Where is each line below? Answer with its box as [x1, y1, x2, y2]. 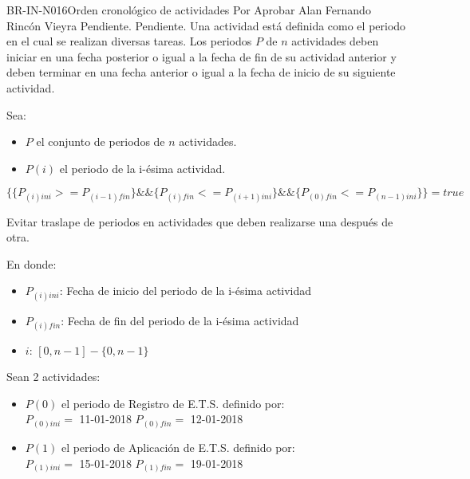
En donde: [6, 255, 57, 272]
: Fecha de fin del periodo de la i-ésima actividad [61, 312, 299, 328]
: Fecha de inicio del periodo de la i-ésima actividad [59, 282, 312, 299]
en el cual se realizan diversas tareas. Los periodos [6, 33, 252, 49]
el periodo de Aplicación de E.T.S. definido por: [61, 438, 295, 455]
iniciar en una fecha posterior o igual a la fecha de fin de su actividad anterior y [6, 48, 397, 65]
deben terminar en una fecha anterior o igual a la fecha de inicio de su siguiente [6, 64, 396, 80]
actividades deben [291, 33, 379, 49]
